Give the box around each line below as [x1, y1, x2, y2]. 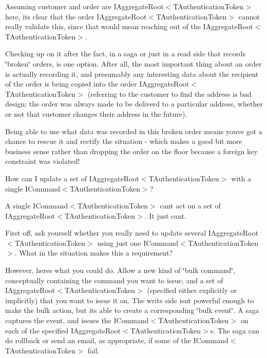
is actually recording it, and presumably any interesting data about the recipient [5, 68, 259, 79]
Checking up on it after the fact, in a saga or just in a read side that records [5, 48, 246, 59]
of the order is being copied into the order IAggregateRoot [5, 78, 189, 89]
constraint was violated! [5, 156, 80, 166]
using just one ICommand [97, 237, 179, 248]
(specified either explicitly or [147, 285, 237, 296]
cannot [238, 11, 260, 22]
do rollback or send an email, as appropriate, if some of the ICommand [5, 335, 228, 346]
